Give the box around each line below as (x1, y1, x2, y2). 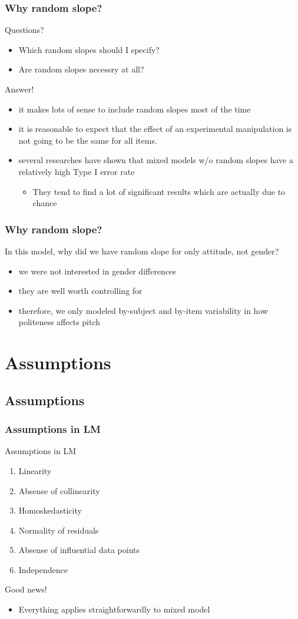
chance (32, 197, 57, 209)
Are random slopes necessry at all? (18, 63, 144, 75)
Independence (18, 563, 68, 575)
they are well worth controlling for (18, 284, 143, 297)
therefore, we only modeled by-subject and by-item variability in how (18, 304, 269, 316)
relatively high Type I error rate (18, 165, 135, 177)
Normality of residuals (18, 524, 99, 536)
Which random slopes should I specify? (18, 43, 160, 55)
